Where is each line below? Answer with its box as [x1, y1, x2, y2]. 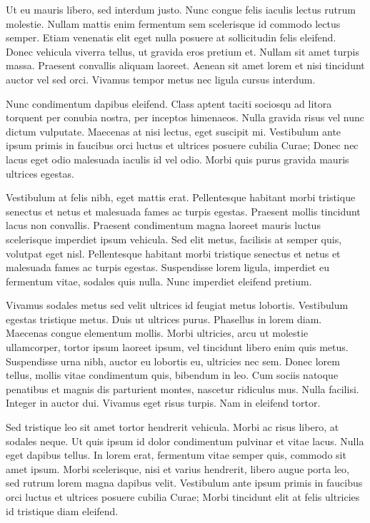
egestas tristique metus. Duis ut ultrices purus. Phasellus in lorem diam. [6, 311, 322, 326]
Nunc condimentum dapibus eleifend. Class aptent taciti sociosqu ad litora [6, 96, 332, 111]
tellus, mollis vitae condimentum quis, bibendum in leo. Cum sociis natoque [6, 367, 339, 382]
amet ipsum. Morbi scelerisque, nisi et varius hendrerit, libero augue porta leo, [6, 461, 349, 476]
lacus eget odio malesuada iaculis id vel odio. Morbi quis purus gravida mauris [6, 151, 349, 166]
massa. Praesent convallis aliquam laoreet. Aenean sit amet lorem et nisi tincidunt [6, 58, 365, 73]
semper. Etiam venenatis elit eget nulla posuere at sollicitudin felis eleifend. [6, 30, 336, 45]
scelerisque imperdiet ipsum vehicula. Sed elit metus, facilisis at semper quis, [6, 231, 342, 246]
